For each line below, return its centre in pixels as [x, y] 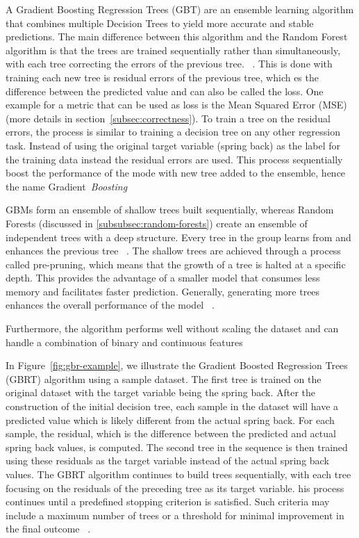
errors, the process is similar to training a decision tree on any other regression [173, 132]
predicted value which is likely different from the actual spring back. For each [170, 419]
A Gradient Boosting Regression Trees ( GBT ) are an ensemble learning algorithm [180, 9]
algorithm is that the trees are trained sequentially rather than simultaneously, [173, 50]
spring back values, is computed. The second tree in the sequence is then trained [177, 447]
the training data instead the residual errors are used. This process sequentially [174, 159]
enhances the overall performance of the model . [110, 305]
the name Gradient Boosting [67, 186]
